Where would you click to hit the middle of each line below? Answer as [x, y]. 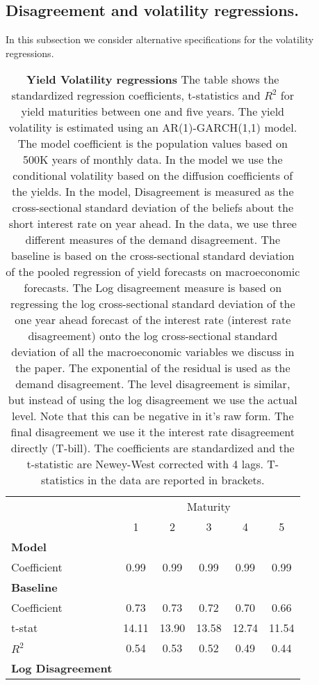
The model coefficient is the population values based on [153, 144]
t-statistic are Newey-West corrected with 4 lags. [145, 464]
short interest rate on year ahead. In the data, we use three [153, 224]
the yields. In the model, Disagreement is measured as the [153, 192]
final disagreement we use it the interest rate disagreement [153, 432]
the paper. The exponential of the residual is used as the [153, 368]
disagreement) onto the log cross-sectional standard [153, 336]
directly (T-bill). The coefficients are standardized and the [153, 448]
